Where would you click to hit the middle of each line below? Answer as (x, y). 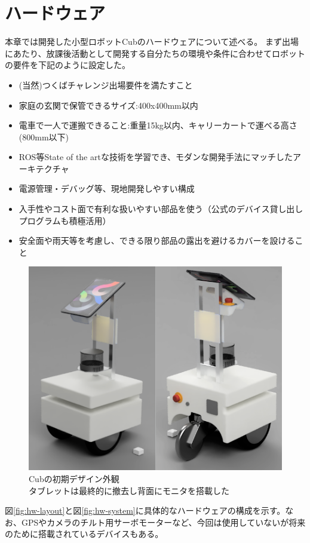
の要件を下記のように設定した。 (67, 65)
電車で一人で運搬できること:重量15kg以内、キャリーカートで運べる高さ (158, 125)
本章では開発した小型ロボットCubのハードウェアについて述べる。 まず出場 (152, 42)
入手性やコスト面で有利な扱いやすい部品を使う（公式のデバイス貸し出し (161, 209)
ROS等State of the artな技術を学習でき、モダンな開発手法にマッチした (156, 157)
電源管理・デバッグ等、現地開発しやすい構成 (107, 188)
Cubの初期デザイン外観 (74, 479)
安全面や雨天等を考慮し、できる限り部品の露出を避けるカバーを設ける (157, 240)
